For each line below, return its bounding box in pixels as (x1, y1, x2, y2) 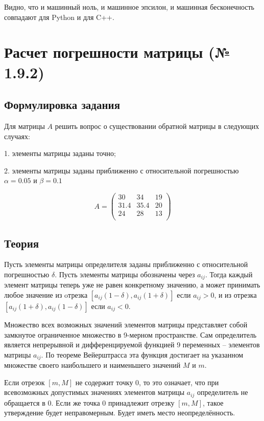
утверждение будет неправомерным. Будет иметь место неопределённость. (4, 407, 235, 418)
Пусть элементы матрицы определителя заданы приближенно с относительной (4, 259, 248, 270)
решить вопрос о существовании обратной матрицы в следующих (55, 120, 259, 131)
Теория (4, 235, 39, 251)
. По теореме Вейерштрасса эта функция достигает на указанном (41, 349, 244, 360)
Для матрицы (4, 120, 45, 131)
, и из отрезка (214, 289, 257, 300)
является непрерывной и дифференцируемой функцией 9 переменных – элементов (4, 339, 260, 350)
